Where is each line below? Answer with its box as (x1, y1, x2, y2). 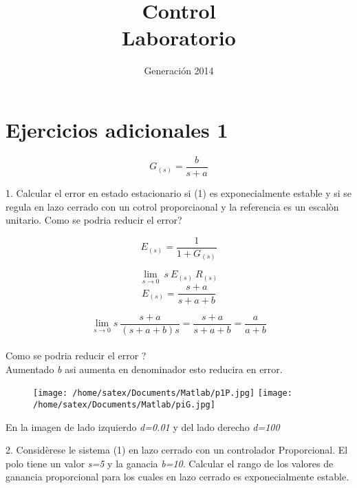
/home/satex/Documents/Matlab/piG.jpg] (33, 400, 215, 410)
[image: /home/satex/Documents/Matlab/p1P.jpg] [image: (33, 388, 292, 399)
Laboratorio (122, 23, 236, 52)
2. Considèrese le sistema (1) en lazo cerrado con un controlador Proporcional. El (6, 443, 348, 457)
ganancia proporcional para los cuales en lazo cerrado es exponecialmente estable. (6, 469, 349, 484)
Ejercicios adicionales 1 (6, 115, 228, 143)
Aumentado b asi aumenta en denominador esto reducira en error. (6, 361, 283, 376)
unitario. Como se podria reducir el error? (6, 213, 182, 227)
